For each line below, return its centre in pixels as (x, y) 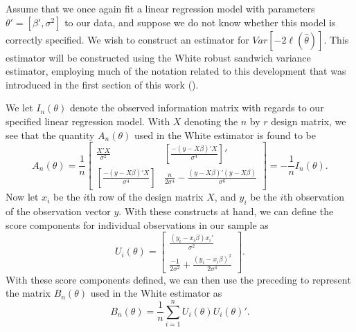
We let (19, 108)
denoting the (211, 121)
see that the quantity (50, 135)
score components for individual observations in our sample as (137, 224)
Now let (22, 197)
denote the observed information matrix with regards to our (197, 108)
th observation (314, 197)
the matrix (28, 293)
